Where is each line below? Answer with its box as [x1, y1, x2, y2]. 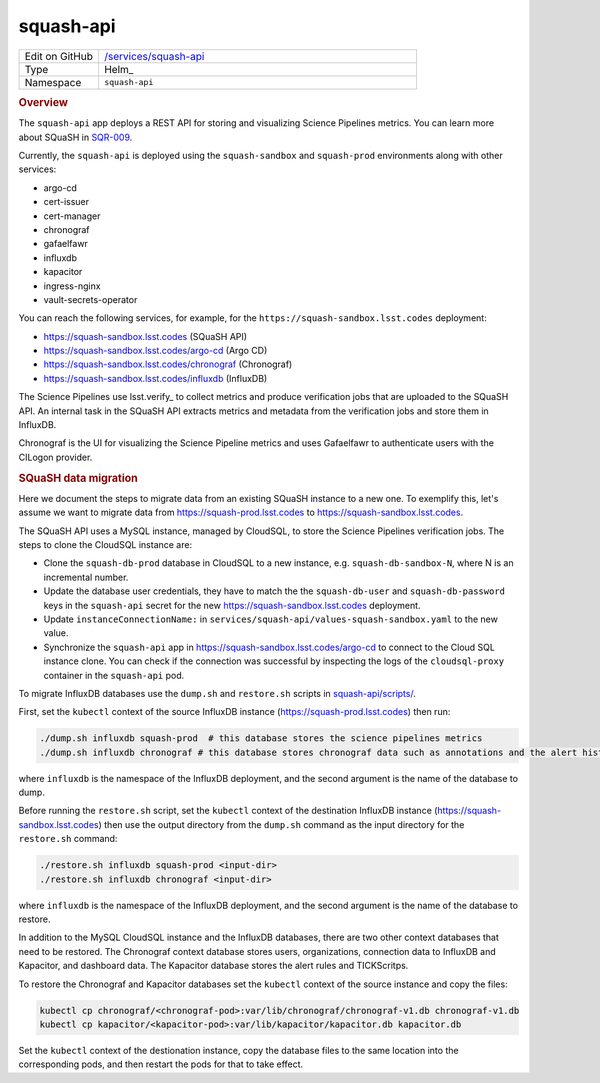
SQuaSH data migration [18, 471, 139, 485]
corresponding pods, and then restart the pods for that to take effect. [18, 1058, 304, 1070]
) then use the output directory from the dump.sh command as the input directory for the [98, 818, 465, 830]
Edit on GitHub [24, 49, 94, 63]
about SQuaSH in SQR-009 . [18, 131, 133, 143]
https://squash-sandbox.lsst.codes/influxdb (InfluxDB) [43, 372, 268, 384]
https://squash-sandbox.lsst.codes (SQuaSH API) [43, 330, 248, 342]
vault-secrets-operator [43, 293, 138, 305]
